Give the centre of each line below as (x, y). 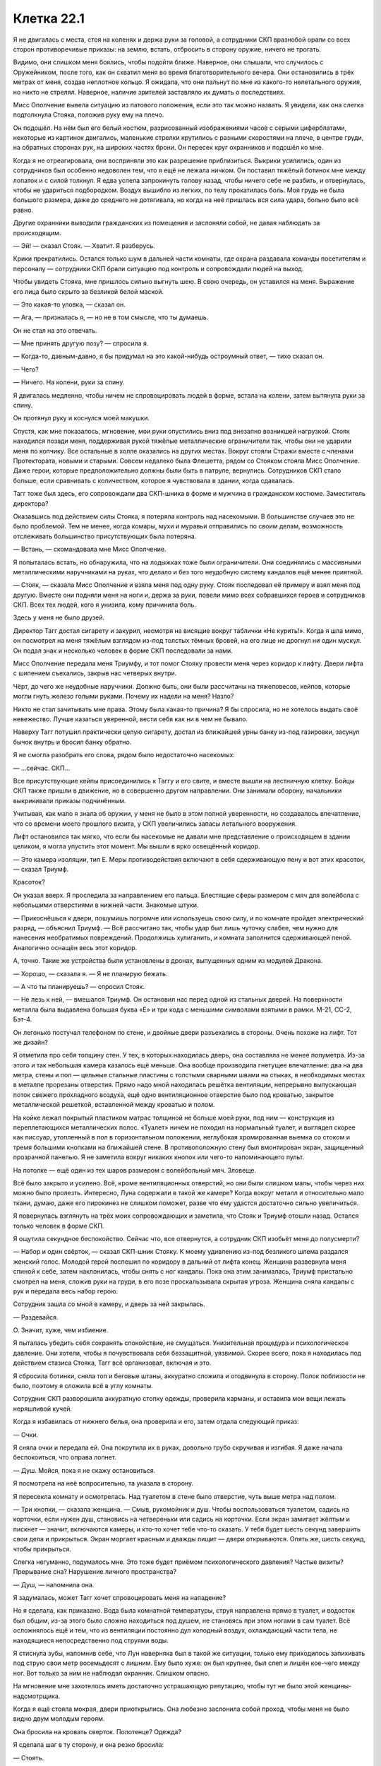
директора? (31, 503)
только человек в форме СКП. (59, 1226)
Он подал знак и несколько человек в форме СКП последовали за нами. (123, 651)
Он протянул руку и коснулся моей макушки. (81, 418)
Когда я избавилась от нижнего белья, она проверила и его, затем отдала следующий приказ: (156, 1422)
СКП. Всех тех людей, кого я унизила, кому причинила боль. (105, 605)
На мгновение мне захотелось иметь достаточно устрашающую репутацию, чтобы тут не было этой (165, 1686)
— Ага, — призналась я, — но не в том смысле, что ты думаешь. (111, 317)
